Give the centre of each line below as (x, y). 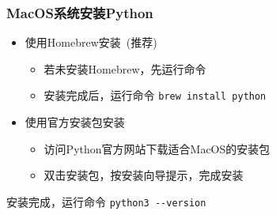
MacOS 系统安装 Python (80, 12)
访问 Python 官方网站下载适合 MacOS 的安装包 (157, 148)
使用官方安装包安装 (75, 122)
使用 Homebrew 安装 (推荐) (91, 42)
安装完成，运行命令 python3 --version (106, 201)
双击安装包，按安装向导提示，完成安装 (144, 175)
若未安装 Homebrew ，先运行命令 (125, 68)
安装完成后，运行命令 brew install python (155, 95)
